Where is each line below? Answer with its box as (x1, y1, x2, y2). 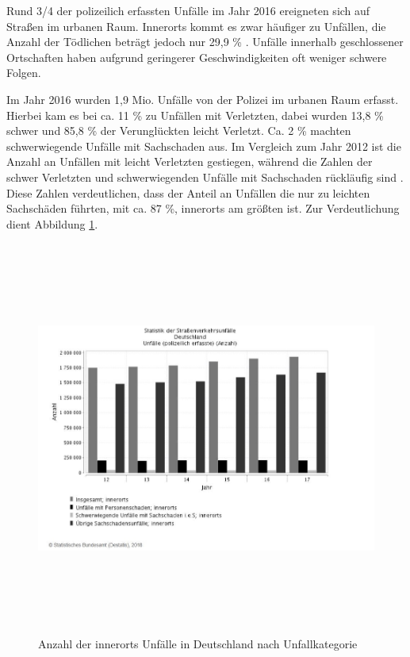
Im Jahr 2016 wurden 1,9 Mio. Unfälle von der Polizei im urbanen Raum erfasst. (6, 90, 399, 107)
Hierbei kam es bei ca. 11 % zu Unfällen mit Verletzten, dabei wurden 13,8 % (6, 106, 384, 123)
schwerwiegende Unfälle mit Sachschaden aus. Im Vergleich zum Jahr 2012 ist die (6, 137, 401, 154)
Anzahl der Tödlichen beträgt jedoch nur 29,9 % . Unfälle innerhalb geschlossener (6, 33, 404, 50)
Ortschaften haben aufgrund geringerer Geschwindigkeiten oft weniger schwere (6, 48, 387, 65)
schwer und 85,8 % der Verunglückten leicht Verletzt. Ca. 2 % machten (6, 122, 351, 139)
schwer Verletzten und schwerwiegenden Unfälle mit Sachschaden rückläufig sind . (6, 168, 404, 185)
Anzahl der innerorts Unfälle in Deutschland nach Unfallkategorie (38, 636, 358, 652)
